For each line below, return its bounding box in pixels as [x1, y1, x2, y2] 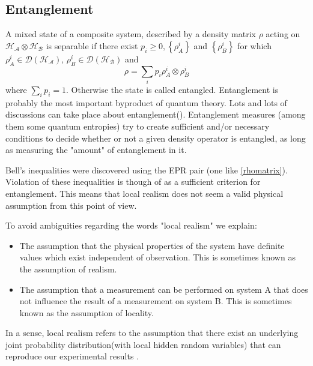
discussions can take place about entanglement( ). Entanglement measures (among [5, 108, 306, 121]
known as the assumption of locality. [19, 306, 154, 319]
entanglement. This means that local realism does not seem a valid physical [5, 187, 284, 199]
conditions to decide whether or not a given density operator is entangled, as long [5, 131, 306, 144]
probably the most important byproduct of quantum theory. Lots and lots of [5, 96, 287, 109]
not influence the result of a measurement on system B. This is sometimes [19, 295, 292, 307]
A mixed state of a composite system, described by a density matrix [5, 28, 256, 40]
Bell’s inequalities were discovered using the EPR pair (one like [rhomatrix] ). [5, 163, 288, 176]
